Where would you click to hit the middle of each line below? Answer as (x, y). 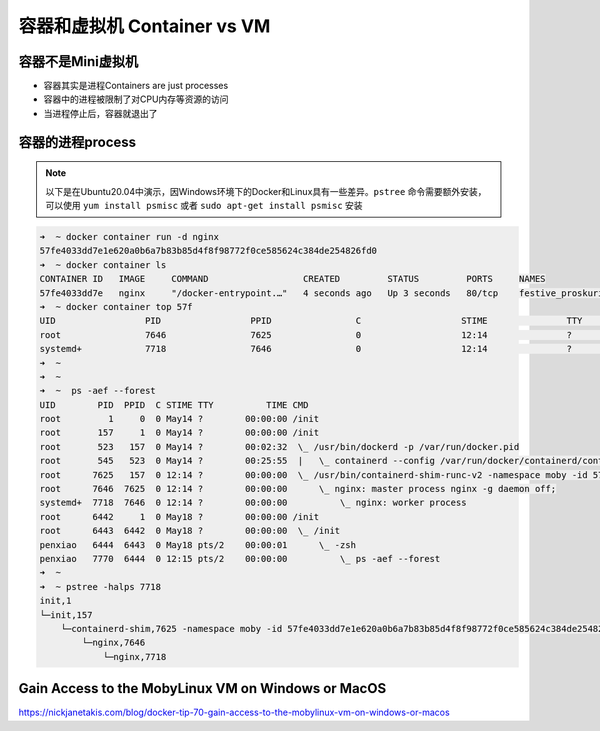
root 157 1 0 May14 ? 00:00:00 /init (179, 433)
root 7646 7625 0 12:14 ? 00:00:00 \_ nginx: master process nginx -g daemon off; (298, 489)
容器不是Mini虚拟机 (78, 61)
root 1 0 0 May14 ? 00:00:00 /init (179, 419)
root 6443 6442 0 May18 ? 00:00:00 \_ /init (190, 531)
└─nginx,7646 (113, 643)
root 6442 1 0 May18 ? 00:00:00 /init (179, 516)
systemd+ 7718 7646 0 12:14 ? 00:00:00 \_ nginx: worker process (253, 503)
